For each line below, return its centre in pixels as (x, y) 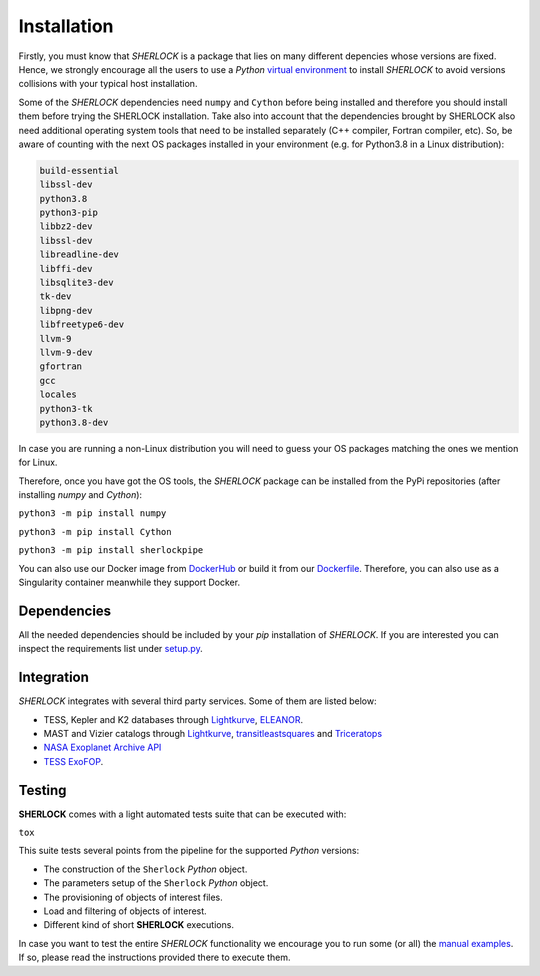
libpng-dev (66, 310)
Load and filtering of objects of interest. (125, 911)
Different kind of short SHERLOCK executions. (139, 925)
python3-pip (69, 213)
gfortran (61, 366)
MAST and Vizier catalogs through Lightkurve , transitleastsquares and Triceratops (213, 733)
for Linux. (38, 462)
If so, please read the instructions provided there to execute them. (154, 957)
